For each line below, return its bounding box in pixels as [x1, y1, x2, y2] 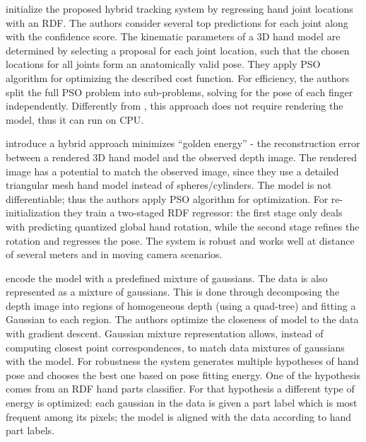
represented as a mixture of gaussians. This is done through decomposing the [6, 284, 340, 299]
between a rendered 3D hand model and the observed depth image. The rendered [6, 149, 358, 164]
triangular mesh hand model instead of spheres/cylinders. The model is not [6, 178, 332, 192]
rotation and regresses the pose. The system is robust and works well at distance [6, 233, 355, 248]
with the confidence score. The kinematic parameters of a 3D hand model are [6, 29, 341, 44]
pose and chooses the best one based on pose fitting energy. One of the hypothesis [6, 367, 360, 382]
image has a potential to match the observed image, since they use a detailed [6, 163, 339, 178]
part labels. [6, 423, 54, 438]
